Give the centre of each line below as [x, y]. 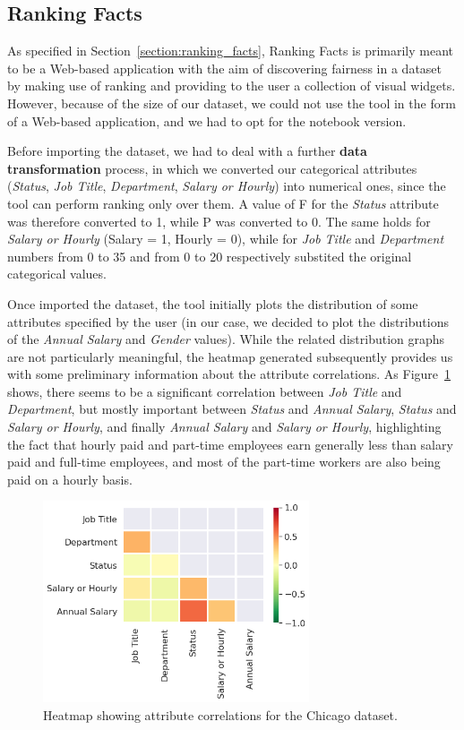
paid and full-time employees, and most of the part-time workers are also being [224, 462]
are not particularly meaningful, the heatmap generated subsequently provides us [230, 356]
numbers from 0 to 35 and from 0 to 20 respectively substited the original [210, 256]
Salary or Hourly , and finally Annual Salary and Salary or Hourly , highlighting [224, 427]
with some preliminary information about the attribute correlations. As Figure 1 [229, 374]
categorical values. [57, 274]
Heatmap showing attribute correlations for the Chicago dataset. [220, 714]
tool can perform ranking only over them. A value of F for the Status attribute [223, 203]
